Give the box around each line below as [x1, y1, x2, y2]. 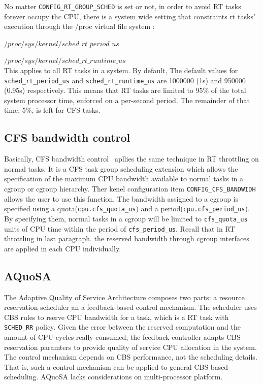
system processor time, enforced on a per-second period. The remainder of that [4, 94, 250, 105]
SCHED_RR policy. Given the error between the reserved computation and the [4, 322, 241, 332]
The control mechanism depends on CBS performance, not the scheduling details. [4, 351, 257, 362]
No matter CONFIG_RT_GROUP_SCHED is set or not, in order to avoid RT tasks [4, 1, 241, 11]
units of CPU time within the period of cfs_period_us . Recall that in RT [4, 223, 235, 234]
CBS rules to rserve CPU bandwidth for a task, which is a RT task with [4, 311, 229, 322]
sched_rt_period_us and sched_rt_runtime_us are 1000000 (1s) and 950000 [4, 75, 246, 85]
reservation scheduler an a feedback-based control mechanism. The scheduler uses [4, 302, 257, 312]
